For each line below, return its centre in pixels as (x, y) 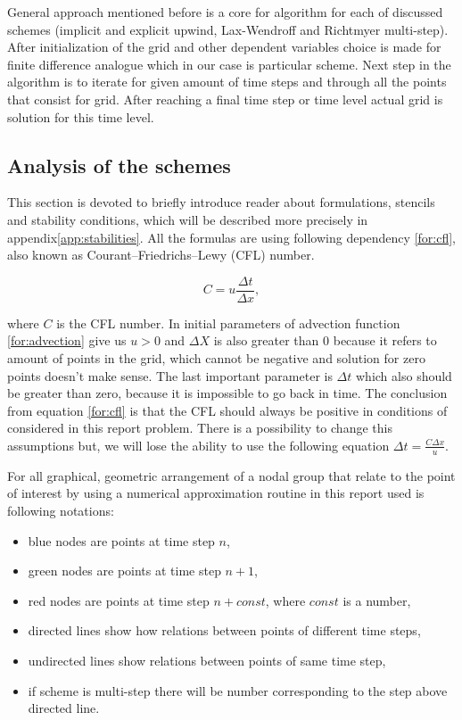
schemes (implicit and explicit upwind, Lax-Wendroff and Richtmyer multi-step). (228, 29)
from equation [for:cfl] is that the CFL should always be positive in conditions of (227, 410)
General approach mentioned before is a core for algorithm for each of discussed (225, 12)
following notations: (61, 510)
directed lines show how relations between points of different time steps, (224, 630)
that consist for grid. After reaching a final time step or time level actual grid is (225, 99)
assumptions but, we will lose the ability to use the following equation (198, 445)
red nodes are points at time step (119, 600)
